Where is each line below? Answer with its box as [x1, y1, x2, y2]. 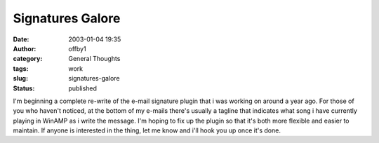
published [68, 84, 98, 93]
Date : [13, 35, 29, 43]
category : [13, 55, 43, 63]
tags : [13, 64, 29, 73]
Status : [13, 84, 35, 93]
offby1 [68, 44, 87, 53]
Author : [13, 44, 36, 53]
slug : [13, 74, 28, 83]
